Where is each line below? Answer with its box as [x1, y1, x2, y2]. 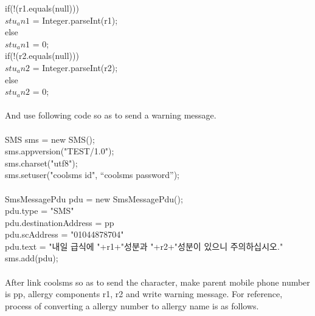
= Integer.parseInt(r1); [32, 13, 118, 26]
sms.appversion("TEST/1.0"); [5, 145, 114, 157]
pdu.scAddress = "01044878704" [5, 228, 124, 241]
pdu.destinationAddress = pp [5, 216, 114, 228]
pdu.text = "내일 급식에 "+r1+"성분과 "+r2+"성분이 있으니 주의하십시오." [5, 239, 283, 252]
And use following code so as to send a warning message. [5, 109, 216, 122]
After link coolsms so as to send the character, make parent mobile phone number [5, 275, 310, 288]
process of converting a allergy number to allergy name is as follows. [5, 299, 259, 312]
